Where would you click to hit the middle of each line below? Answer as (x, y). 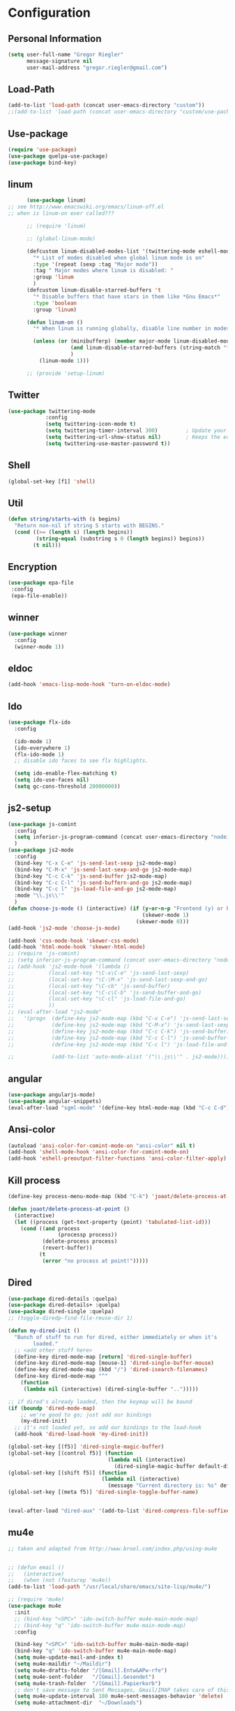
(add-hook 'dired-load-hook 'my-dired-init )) (82, 1434)
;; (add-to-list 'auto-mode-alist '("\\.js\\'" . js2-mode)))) (119, 1057)
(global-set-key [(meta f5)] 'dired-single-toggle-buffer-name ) (103, 1492)
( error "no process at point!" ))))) (96, 1261)
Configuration (50, 13)
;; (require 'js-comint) (44, 954)
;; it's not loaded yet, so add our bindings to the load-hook (108, 1428)
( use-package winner (38, 634)
